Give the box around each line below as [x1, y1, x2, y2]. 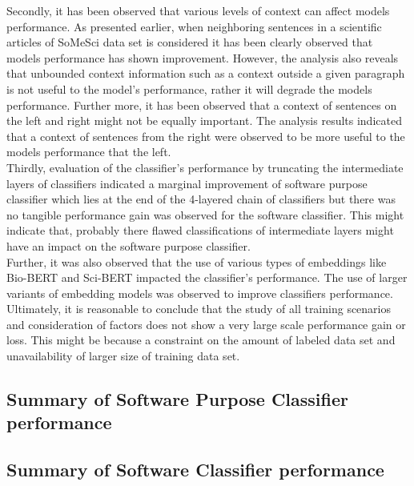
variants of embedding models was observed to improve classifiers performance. [6, 284, 393, 301]
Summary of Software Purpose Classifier [6, 387, 348, 412]
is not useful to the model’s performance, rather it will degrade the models [6, 80, 372, 97]
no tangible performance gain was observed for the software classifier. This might [6, 206, 404, 223]
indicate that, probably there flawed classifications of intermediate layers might [6, 222, 394, 239]
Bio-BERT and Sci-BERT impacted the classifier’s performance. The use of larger [6, 269, 408, 286]
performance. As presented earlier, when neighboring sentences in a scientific [6, 18, 382, 34]
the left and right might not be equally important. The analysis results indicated [6, 112, 402, 129]
